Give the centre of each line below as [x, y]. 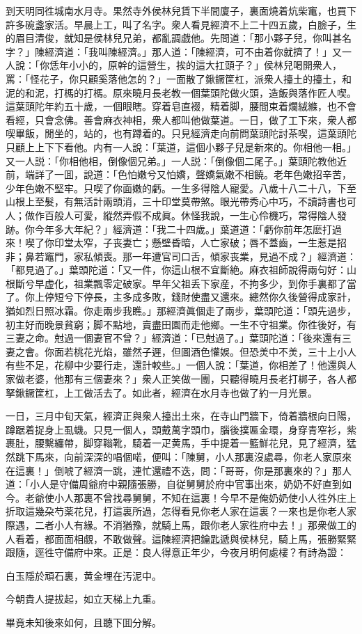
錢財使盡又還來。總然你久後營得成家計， [263, 297]
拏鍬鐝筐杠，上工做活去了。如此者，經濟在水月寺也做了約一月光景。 [162, 392]
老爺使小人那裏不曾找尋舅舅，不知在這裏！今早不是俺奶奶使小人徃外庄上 [190, 497]
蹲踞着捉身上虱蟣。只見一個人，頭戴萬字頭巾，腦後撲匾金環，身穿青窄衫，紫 [181, 429]
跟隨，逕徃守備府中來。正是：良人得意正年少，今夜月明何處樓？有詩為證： [176, 552]
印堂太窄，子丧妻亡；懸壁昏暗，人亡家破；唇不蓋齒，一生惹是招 [200, 243]
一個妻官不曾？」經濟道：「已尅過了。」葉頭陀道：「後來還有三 [212, 338]
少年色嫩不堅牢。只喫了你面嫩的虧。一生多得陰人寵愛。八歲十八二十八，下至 [181, 188]
